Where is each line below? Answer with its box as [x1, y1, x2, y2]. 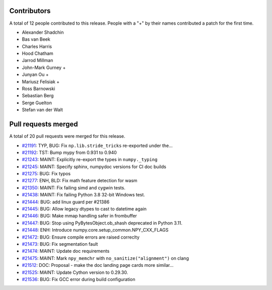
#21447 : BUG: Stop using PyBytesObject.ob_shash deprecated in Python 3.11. [22, 220, 183, 226]
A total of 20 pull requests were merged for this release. [9, 133, 125, 139]
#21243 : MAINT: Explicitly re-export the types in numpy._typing [22, 157, 158, 163]
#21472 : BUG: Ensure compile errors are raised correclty [22, 234, 140, 240]
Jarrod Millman [22, 57, 53, 63]
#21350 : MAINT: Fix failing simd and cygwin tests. [22, 184, 125, 191]
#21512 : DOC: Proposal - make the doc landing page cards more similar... [22, 262, 174, 268]
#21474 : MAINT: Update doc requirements [22, 248, 110, 254]
